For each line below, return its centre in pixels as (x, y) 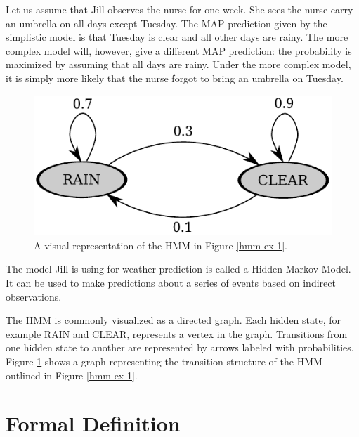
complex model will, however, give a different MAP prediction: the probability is (179, 50)
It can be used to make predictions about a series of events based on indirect (171, 283)
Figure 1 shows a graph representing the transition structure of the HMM (164, 361)
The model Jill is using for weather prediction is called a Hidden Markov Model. (178, 269)
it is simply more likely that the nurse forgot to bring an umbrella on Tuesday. (175, 78)
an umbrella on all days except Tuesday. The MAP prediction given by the (167, 23)
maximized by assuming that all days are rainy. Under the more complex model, (178, 64)
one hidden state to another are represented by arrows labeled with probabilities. (180, 347)
